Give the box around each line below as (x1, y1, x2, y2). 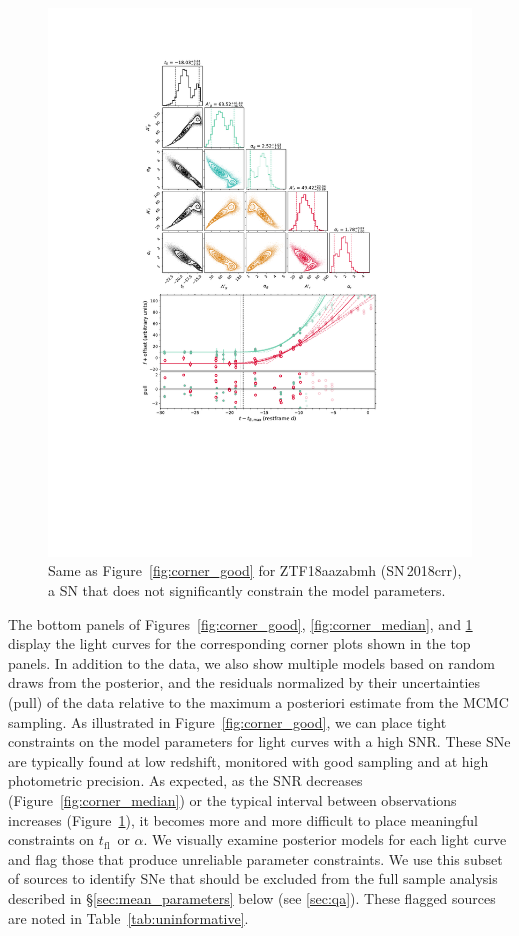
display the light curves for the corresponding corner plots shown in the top (8, 633, 471, 654)
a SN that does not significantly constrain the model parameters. (48, 580, 446, 601)
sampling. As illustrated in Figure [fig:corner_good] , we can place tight (8, 711, 447, 732)
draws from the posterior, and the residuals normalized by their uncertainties (8, 672, 481, 693)
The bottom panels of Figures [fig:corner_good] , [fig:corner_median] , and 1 (8, 613, 473, 634)
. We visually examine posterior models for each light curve (143, 829, 507, 850)
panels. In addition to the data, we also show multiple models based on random (8, 652, 495, 673)
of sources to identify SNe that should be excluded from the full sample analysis (8, 868, 498, 889)
